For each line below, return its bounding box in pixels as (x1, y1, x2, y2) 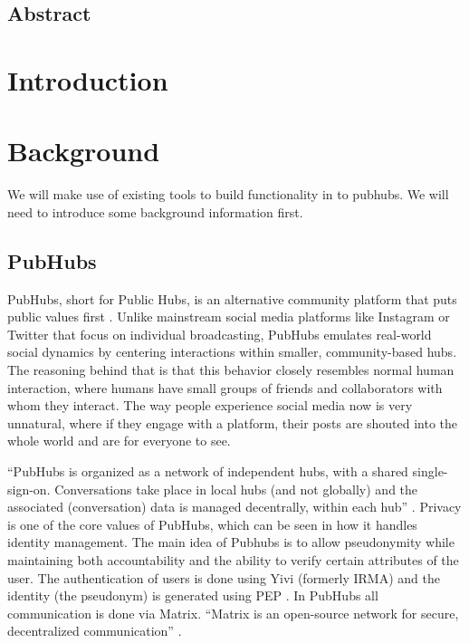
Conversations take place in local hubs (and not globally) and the (54, 479, 418, 498)
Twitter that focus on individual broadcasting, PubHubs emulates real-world (7, 324, 432, 343)
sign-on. (7, 479, 51, 498)
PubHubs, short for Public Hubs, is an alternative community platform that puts (7, 289, 457, 308)
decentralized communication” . (7, 621, 182, 640)
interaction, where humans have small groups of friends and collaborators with (7, 378, 443, 397)
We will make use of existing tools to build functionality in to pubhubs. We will (7, 185, 449, 204)
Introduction (7, 61, 168, 98)
